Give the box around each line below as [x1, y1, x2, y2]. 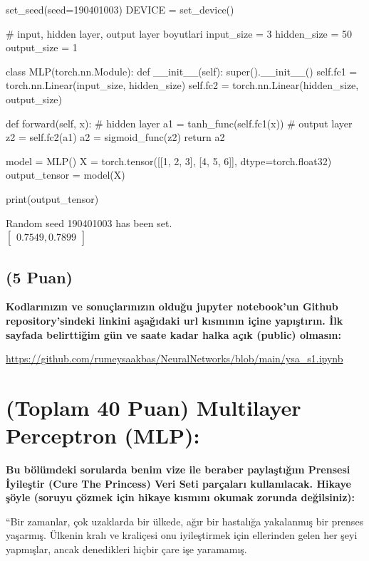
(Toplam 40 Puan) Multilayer [6, 392, 301, 421]
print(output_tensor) [6, 191, 99, 206]
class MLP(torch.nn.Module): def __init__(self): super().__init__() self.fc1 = [6, 63, 358, 78]
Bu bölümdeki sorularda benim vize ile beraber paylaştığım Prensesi [6, 462, 350, 477]
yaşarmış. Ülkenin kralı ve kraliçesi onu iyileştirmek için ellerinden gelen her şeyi [6, 528, 358, 542]
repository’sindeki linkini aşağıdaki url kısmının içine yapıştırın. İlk [6, 313, 343, 327]
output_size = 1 [6, 40, 78, 55]
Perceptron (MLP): [6, 421, 200, 450]
